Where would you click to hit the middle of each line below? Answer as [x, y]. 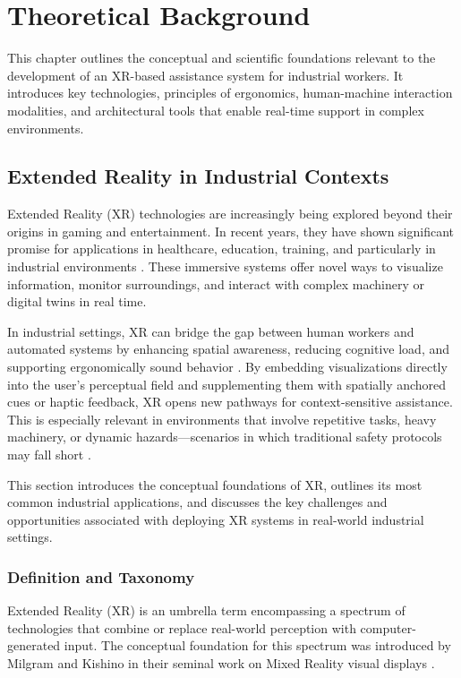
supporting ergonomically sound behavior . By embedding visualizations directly [227, 367]
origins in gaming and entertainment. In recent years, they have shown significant [231, 231]
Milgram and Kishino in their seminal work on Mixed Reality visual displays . [221, 662]
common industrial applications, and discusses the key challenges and [197, 502]
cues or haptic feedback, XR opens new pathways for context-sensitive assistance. [230, 402]
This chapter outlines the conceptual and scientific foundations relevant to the [222, 58]
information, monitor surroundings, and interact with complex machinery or [216, 283]
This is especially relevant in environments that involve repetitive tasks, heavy [222, 419]
